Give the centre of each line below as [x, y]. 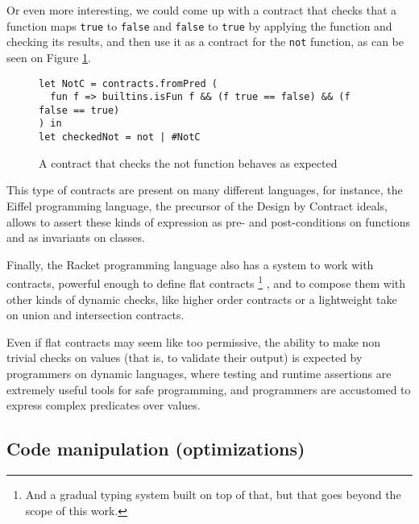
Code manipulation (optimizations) [156, 449]
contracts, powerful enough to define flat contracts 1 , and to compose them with [206, 282]
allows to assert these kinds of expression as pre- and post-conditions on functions [209, 221]
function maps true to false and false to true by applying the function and [199, 25]
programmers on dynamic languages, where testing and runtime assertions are [199, 373]
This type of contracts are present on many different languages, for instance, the [205, 190]
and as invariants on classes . [76, 237]
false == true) [79, 110]
